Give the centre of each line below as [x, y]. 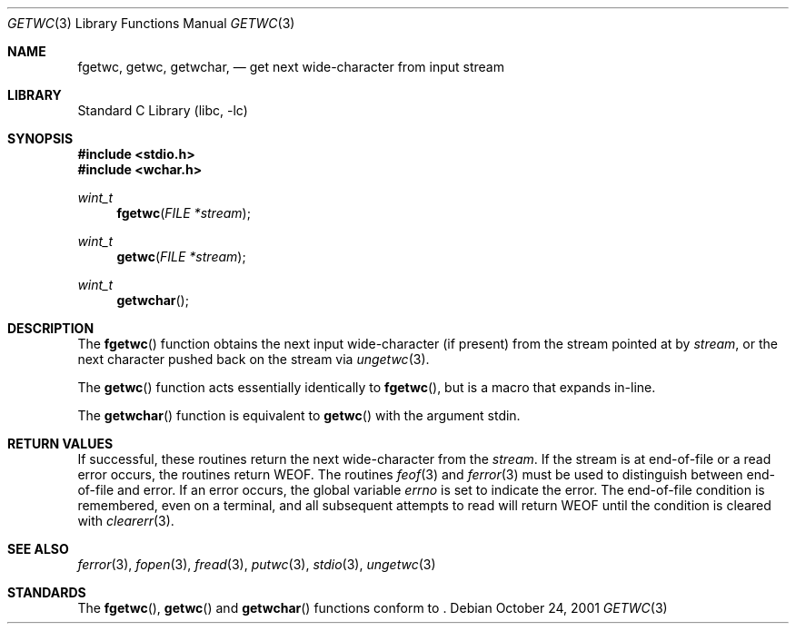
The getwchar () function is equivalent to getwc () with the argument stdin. [299, 415]
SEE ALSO [38, 549]
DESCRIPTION [51, 328]
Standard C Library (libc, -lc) [163, 110]
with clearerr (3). [126, 521]
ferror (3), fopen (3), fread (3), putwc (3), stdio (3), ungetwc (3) [257, 564]
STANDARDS [47, 592]
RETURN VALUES [60, 444]
